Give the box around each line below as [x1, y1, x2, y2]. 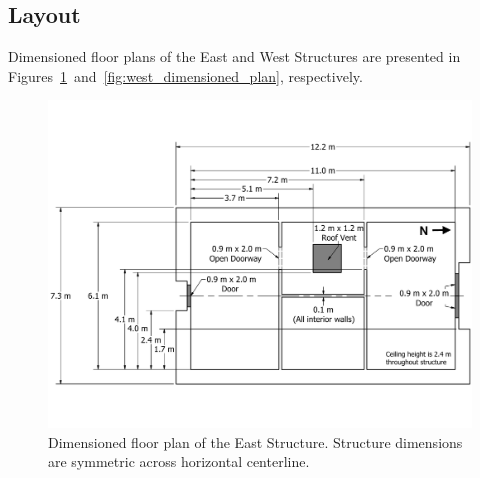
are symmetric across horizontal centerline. [48, 451, 310, 472]
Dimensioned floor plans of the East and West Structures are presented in [8, 46, 461, 67]
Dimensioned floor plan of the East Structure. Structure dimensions [48, 431, 463, 452]
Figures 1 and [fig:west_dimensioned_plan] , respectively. [8, 65, 363, 86]
